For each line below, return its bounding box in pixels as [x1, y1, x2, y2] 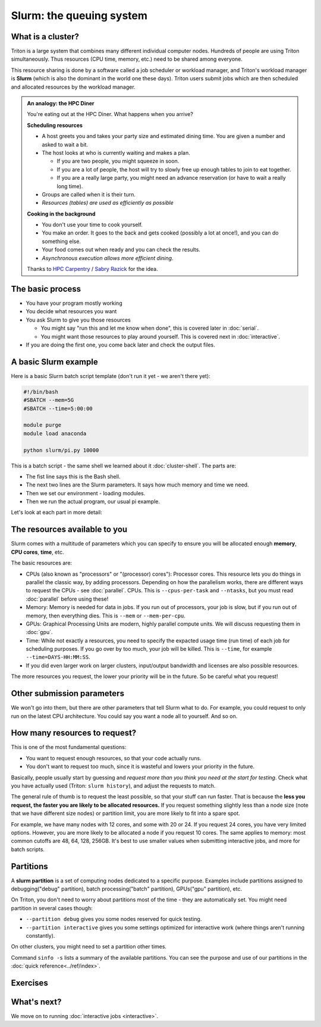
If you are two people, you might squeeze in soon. [56, 158, 180, 165]
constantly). [26, 932, 55, 939]
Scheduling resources [27, 121, 83, 129]
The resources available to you [11, 525, 128, 535]
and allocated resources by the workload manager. [11, 83, 136, 90]
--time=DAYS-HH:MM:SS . [26, 654, 90, 661]
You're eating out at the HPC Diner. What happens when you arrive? [27, 111, 193, 118]
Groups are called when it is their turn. [42, 191, 136, 198]
